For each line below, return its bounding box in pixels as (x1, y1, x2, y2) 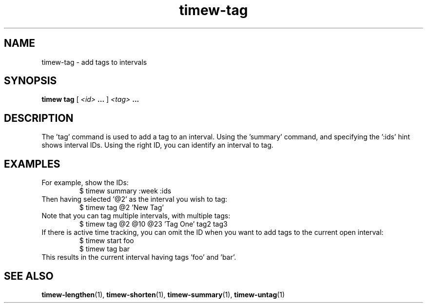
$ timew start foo (79, 236, 134, 245)
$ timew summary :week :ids (79, 187, 172, 195)
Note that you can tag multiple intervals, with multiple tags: (41, 211, 231, 220)
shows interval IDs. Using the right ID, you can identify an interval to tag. (41, 141, 273, 150)
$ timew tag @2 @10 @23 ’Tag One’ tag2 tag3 (79, 220, 228, 229)
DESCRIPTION (4, 112, 74, 124)
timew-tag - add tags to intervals (41, 58, 147, 66)
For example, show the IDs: (41, 178, 129, 187)
